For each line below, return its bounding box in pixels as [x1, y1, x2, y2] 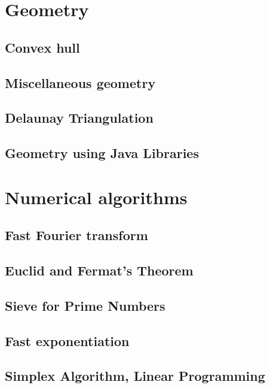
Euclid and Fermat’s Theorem [5, 261, 194, 280]
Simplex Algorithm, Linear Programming [5, 366, 265, 385]
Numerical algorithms [5, 184, 188, 209]
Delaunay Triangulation [5, 108, 154, 127]
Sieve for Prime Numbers [5, 296, 165, 314]
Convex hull [5, 38, 80, 56]
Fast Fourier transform [5, 226, 148, 244]
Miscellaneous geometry [5, 73, 156, 92]
